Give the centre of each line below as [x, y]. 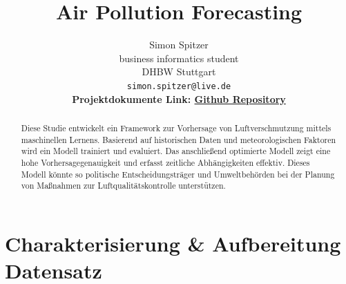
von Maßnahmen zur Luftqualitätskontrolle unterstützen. [123, 186]
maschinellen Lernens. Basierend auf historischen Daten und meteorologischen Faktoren [179, 139]
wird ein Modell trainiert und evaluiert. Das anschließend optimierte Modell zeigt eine [176, 151]
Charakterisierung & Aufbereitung [173, 243]
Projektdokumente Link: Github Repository [179, 98]
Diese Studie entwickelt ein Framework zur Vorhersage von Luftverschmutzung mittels [176, 127]
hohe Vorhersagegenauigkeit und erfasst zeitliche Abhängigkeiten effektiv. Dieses [165, 162]
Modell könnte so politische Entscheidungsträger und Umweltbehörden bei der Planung [178, 174]
